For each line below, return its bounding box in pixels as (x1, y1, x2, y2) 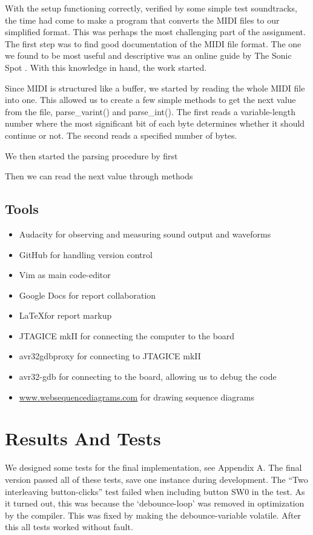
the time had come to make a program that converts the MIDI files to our (5, 13, 280, 26)
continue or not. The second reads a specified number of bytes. (5, 128, 237, 141)
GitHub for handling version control (19, 248, 153, 261)
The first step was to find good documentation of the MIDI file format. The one (5, 37, 301, 50)
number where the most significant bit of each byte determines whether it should (5, 117, 305, 130)
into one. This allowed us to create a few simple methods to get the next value (5, 93, 296, 106)
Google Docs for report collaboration (19, 288, 156, 301)
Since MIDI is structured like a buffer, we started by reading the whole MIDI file (5, 81, 305, 94)
